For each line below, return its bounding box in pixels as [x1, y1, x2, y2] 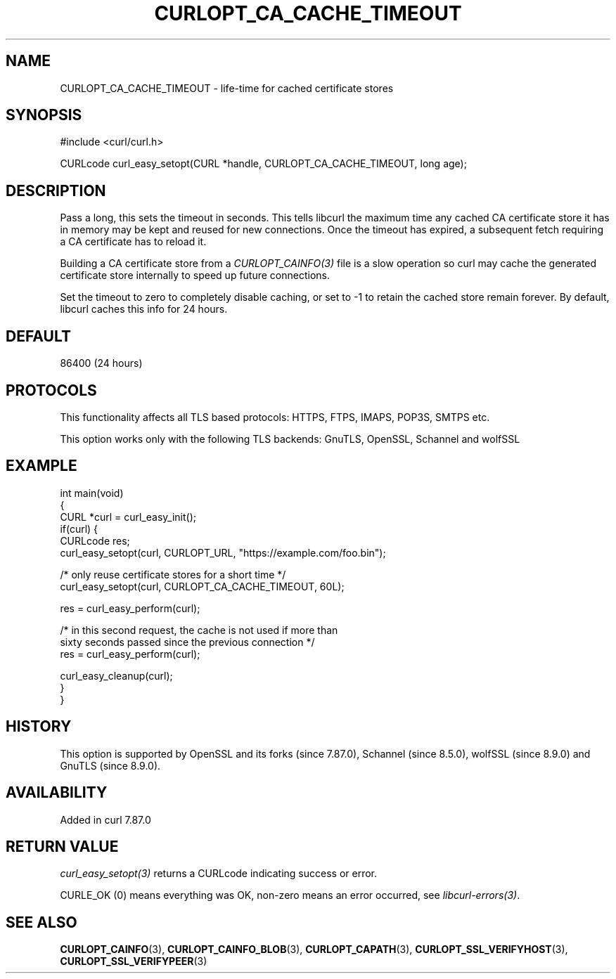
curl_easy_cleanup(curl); [60, 669, 173, 682]
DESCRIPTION [6, 181, 106, 200]
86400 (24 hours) [60, 357, 143, 370]
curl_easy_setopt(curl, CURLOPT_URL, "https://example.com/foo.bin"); [60, 546, 386, 559]
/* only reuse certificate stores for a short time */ [60, 568, 286, 581]
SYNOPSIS [6, 106, 82, 124]
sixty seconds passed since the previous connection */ [60, 635, 315, 648]
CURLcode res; [60, 534, 130, 547]
